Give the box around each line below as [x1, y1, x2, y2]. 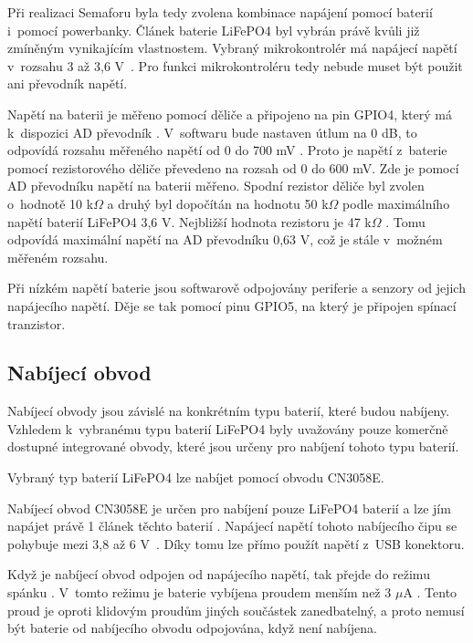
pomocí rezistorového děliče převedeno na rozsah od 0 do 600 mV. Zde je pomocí [7, 158, 459, 177]
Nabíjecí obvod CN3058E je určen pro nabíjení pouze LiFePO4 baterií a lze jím [7, 498, 451, 517]
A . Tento [403, 583, 457, 602]
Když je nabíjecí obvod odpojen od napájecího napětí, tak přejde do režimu [7, 565, 430, 584]
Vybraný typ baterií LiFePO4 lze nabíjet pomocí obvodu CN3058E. [7, 468, 384, 487]
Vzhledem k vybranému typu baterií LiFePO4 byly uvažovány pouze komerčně [7, 419, 448, 438]
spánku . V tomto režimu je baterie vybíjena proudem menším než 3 [7, 583, 392, 602]
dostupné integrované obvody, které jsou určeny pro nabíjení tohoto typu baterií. [7, 437, 459, 456]
